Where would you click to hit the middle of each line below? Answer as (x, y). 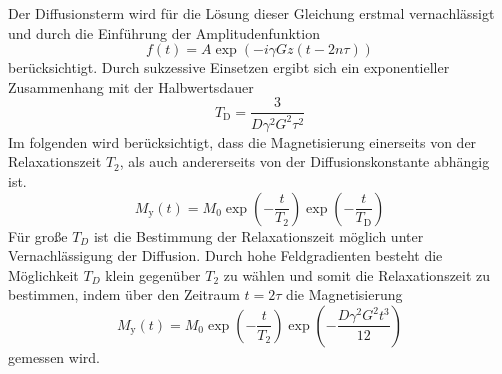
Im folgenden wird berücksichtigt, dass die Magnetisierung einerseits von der (242, 141)
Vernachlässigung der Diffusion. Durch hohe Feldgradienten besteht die (225, 255)
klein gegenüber (153, 274)
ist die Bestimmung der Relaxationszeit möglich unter (258, 235)
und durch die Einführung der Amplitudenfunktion (164, 32)
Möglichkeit (43, 274)
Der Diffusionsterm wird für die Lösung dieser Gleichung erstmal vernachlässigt (251, 13)
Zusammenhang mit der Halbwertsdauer (131, 86)
